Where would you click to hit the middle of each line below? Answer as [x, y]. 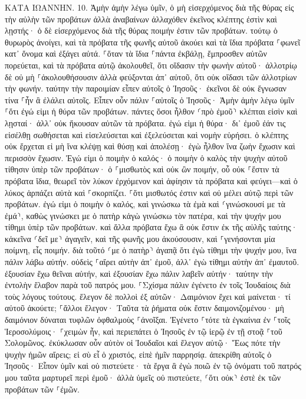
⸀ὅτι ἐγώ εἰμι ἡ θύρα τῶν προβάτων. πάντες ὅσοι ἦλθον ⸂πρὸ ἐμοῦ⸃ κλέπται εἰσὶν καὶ [151, 111]
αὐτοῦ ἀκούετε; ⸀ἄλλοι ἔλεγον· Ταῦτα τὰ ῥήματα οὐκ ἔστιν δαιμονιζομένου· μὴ [144, 308]
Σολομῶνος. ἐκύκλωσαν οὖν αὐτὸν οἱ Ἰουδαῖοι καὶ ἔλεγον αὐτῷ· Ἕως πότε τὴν [143, 343]
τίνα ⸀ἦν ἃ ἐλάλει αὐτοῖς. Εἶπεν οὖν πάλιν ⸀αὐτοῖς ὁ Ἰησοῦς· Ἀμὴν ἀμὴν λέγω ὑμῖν [150, 99]
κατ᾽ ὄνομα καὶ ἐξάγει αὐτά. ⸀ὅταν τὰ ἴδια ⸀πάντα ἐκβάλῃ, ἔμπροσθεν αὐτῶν [136, 53]
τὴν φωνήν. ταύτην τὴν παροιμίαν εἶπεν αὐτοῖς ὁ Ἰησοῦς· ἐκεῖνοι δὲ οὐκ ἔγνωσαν [146, 88]
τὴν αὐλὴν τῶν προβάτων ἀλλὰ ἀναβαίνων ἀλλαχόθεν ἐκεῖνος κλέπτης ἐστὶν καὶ [141, 19]
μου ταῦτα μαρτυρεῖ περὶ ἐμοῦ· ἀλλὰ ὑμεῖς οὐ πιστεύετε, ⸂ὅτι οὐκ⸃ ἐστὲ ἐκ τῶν [143, 377]
